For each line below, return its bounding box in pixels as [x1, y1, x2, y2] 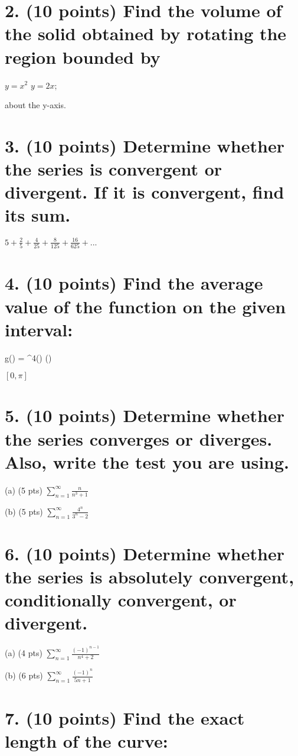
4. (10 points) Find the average [5, 271, 263, 295]
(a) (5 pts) [5, 484, 42, 496]
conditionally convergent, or [5, 588, 237, 612]
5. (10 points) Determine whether [5, 403, 284, 427]
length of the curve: [5, 729, 168, 752]
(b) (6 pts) [5, 669, 43, 682]
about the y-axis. [5, 99, 66, 111]
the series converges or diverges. [5, 426, 273, 450]
